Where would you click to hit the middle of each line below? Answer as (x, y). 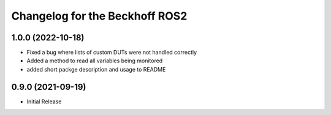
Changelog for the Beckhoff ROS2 (99, 16)
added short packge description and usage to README (96, 69)
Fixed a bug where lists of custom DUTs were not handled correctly (112, 53)
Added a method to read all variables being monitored (95, 61)
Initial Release (44, 102)
